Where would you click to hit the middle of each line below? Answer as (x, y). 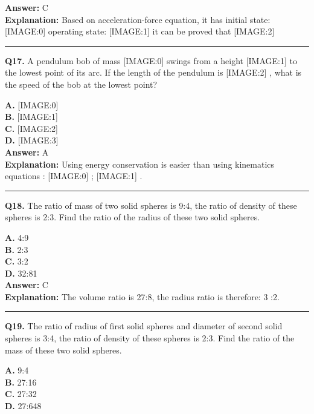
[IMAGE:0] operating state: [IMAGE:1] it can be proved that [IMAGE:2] (140, 31)
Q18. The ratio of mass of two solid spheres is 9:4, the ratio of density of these (151, 205)
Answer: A (27, 152)
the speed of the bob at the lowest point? (81, 84)
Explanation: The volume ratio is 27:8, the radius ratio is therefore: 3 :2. (142, 296)
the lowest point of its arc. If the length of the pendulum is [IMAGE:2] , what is (153, 72)
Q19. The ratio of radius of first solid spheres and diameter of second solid (144, 326)
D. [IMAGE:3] (32, 140)
